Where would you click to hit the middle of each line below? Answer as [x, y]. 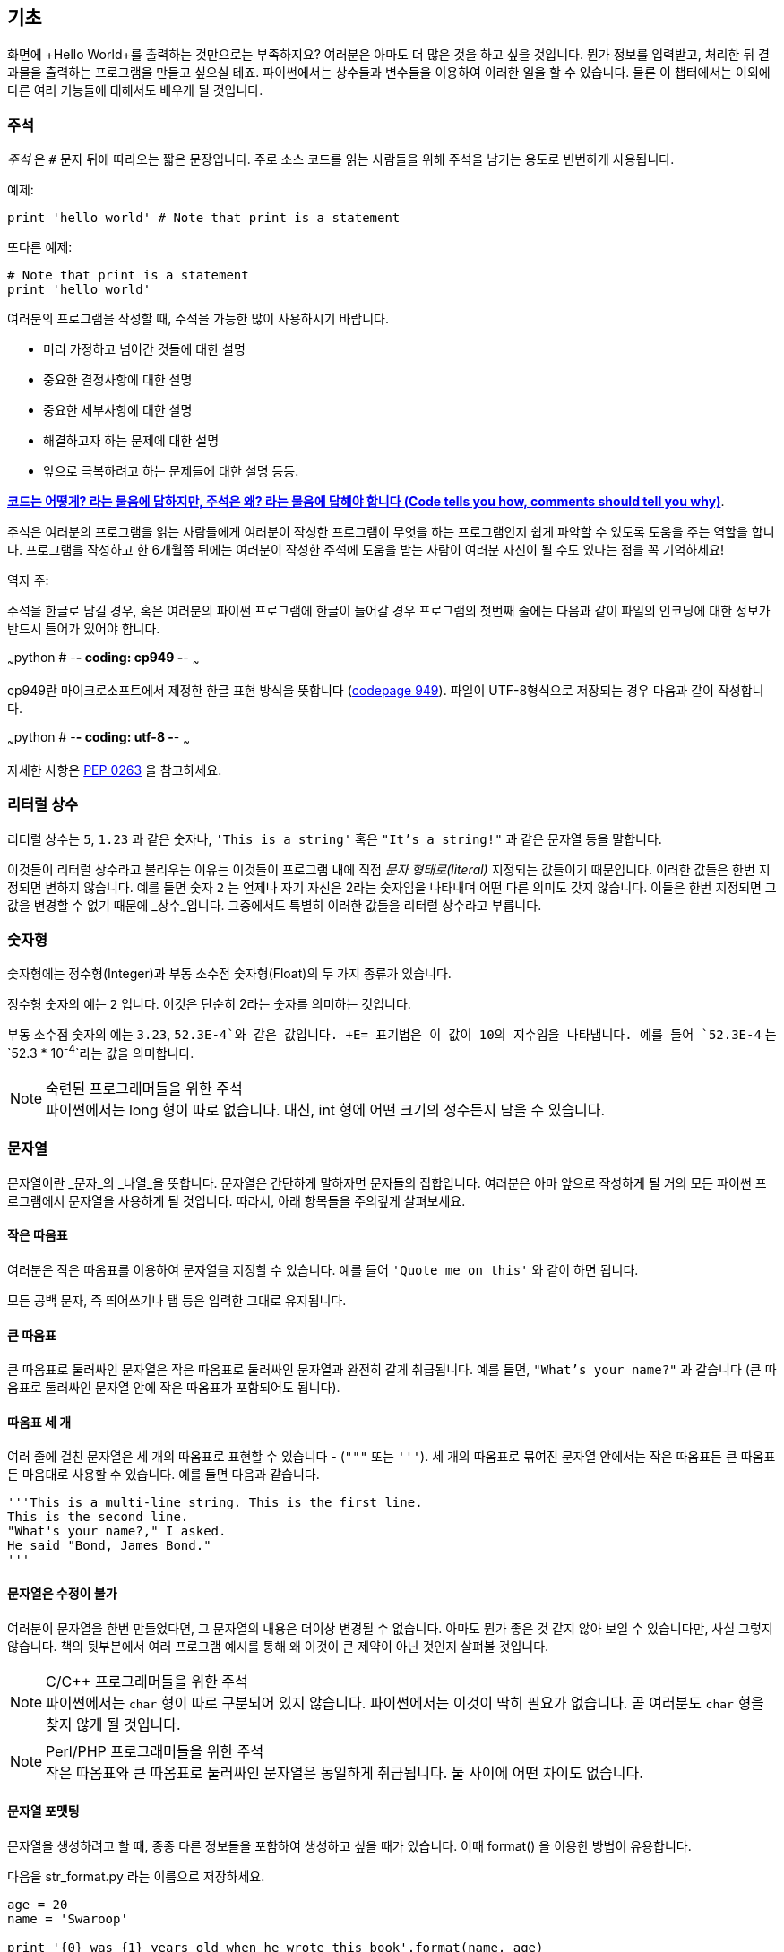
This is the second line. [98, 1517]
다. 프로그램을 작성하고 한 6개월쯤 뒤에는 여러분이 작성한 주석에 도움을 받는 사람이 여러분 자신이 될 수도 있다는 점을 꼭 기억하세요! [366, 550]
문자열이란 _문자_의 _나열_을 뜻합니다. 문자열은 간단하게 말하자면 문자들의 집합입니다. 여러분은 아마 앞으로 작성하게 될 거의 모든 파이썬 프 [387, 1182]
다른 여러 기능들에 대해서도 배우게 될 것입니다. [135, 90]
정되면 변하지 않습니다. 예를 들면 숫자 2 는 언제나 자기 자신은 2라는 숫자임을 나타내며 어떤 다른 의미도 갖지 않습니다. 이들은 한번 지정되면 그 [392, 887]
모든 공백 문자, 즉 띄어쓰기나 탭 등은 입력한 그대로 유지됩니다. [177, 1300]
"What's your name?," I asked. [117, 1531]
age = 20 [38, 1904]
